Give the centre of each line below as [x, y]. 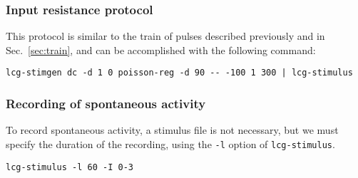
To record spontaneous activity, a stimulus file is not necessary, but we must [172, 130]
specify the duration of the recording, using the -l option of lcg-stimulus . [170, 143]
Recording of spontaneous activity [106, 103]
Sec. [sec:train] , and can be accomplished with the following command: [161, 49]
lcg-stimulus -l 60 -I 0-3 [70, 167]
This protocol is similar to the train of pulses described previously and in [165, 36]
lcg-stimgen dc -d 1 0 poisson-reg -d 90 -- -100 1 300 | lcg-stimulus [179, 73]
